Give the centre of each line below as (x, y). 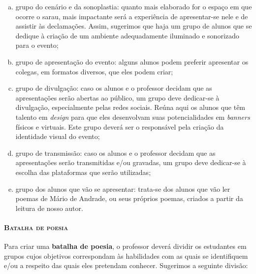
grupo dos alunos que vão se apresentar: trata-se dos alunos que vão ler (123, 188)
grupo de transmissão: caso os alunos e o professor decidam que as (115, 153)
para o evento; (37, 45)
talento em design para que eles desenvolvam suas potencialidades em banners (133, 117)
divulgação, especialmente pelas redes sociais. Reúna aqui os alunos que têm (130, 107)
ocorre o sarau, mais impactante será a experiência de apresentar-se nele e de (132, 16)
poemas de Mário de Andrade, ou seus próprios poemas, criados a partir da (129, 198)
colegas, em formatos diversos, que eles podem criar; (94, 71)
